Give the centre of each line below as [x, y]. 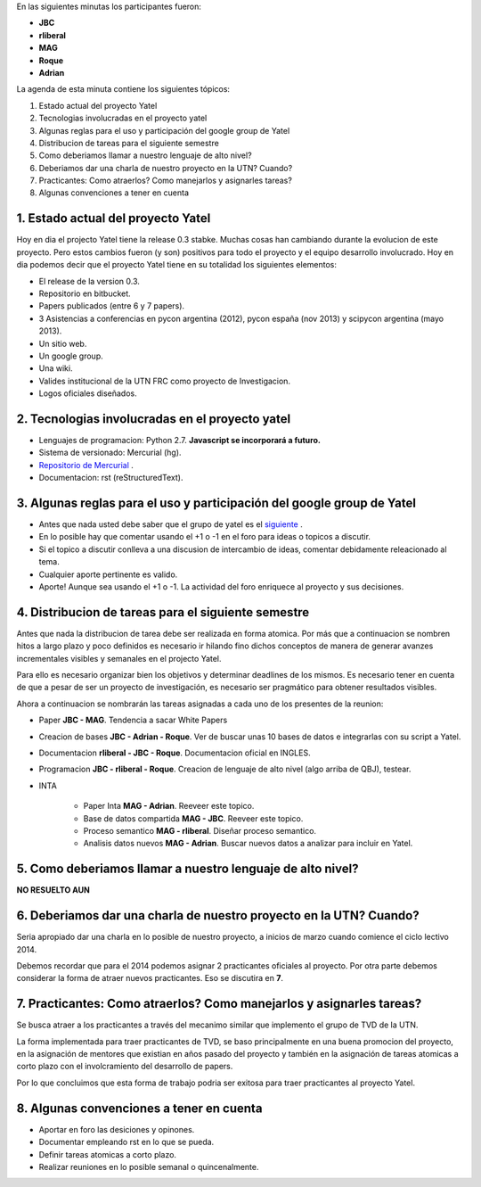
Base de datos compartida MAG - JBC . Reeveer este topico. [193, 818]
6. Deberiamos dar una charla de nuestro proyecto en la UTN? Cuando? [218, 915]
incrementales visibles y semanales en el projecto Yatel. [119, 658]
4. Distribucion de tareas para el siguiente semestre [163, 612]
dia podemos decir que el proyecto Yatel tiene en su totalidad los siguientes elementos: [177, 265]
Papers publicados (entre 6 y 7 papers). [112, 306]
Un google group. [71, 356]
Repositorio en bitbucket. [85, 293]
